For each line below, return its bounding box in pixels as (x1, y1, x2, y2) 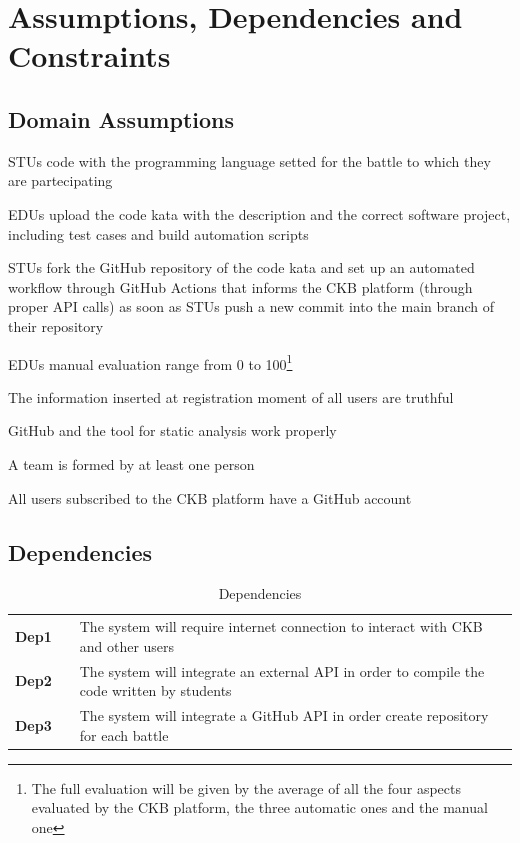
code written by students (79, 680, 232, 701)
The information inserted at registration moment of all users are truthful (8, 386, 454, 407)
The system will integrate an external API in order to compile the (79, 660, 485, 681)
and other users (79, 635, 175, 656)
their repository (8, 315, 104, 336)
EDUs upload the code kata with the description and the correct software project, (8, 203, 511, 224)
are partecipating (8, 170, 113, 191)
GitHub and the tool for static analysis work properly (8, 420, 337, 441)
